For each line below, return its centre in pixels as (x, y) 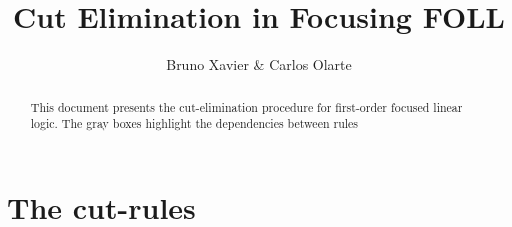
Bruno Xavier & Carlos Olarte (259, 64)
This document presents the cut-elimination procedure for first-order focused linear (246, 106)
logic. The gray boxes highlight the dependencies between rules (194, 123)
